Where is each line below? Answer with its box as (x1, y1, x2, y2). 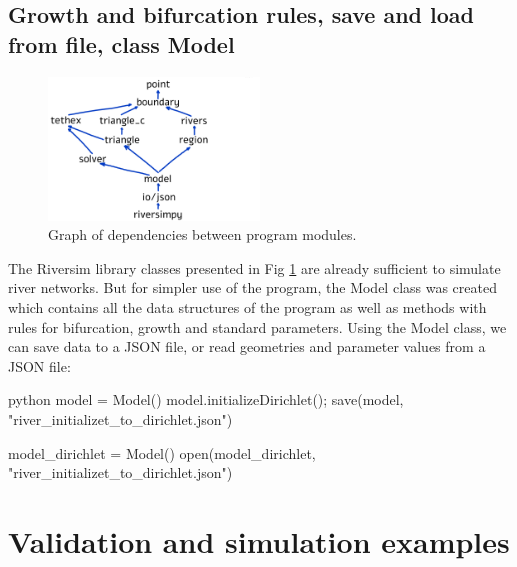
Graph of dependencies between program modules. (48, 224, 357, 245)
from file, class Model (8, 28, 235, 59)
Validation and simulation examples (8, 521, 510, 561)
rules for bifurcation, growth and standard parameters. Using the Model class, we (8, 316, 507, 337)
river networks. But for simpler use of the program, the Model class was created (8, 277, 497, 298)
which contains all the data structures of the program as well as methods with (8, 297, 487, 318)
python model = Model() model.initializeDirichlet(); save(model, (8, 389, 404, 410)
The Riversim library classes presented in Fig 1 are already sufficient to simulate (8, 257, 501, 278)
